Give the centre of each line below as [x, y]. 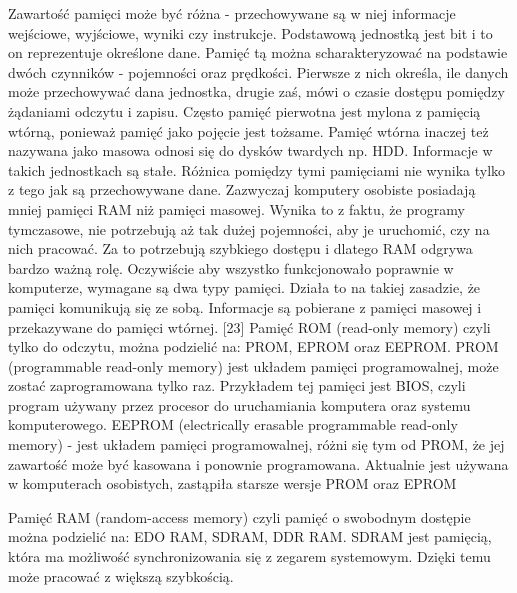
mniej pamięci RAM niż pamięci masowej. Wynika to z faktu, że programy [236, 208]
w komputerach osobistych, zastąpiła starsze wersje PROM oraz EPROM [232, 483]
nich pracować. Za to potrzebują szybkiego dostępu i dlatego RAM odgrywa [240, 248]
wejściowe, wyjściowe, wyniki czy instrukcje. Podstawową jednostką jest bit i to [250, 32]
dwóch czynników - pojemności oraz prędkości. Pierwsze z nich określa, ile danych [258, 71]
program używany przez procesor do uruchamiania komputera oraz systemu [239, 404]
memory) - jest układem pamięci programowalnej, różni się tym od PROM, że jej [256, 444]
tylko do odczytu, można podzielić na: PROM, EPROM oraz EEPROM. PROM [253, 346]
